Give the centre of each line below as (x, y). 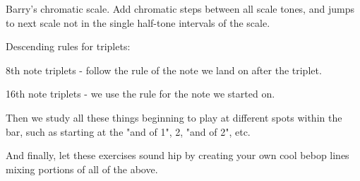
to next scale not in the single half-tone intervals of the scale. (138, 22)
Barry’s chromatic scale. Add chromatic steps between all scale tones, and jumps (180, 8)
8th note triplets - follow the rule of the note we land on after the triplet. (164, 70)
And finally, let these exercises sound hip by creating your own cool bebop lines (178, 155)
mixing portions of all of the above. (82, 169)
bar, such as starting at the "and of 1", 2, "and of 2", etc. (128, 131)
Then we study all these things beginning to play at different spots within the (174, 117)
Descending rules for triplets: (68, 46)
